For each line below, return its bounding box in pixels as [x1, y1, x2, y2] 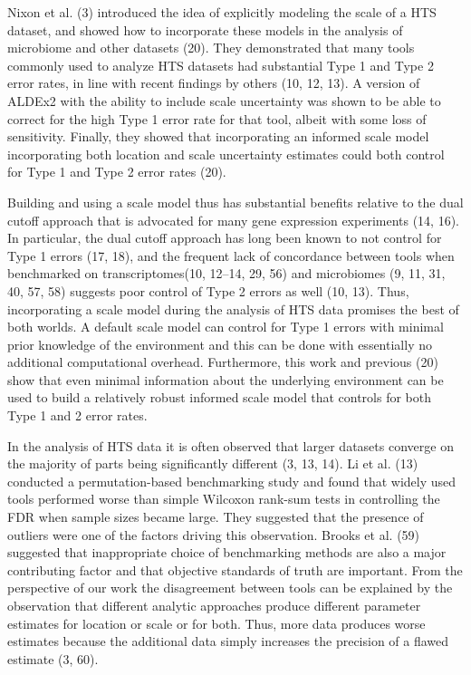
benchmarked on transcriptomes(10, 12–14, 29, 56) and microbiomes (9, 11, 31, [7, 264, 446, 283]
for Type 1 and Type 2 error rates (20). [7, 162, 226, 181]
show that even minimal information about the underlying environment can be [7, 370, 444, 389]
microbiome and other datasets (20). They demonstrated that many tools [7, 38, 415, 57]
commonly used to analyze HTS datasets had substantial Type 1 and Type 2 [7, 55, 434, 74]
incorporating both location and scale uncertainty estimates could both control [7, 144, 445, 163]
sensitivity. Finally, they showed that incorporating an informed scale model [7, 127, 429, 146]
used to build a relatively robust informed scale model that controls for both [7, 388, 431, 407]
